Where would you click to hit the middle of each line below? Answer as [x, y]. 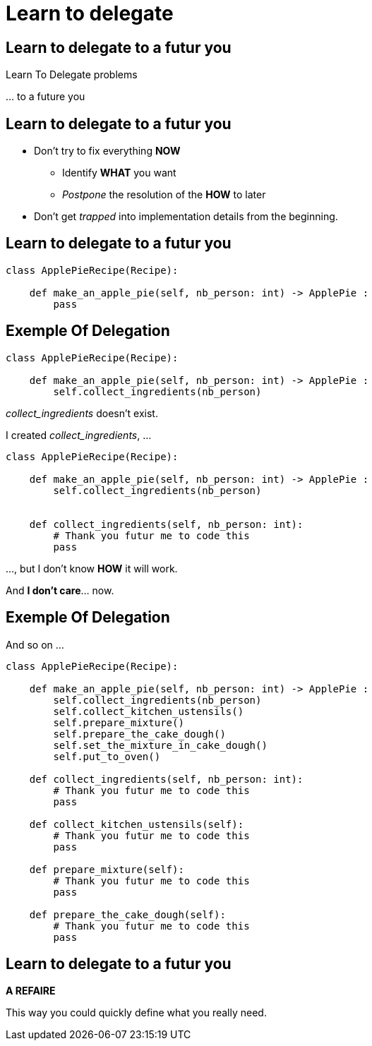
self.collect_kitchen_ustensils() [149, 711]
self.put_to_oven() [107, 756]
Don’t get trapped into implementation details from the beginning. [186, 217]
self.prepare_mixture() [119, 722]
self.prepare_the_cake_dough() [139, 734]
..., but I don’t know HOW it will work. [92, 568]
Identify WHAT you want [119, 173]
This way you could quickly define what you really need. [136, 1013]
